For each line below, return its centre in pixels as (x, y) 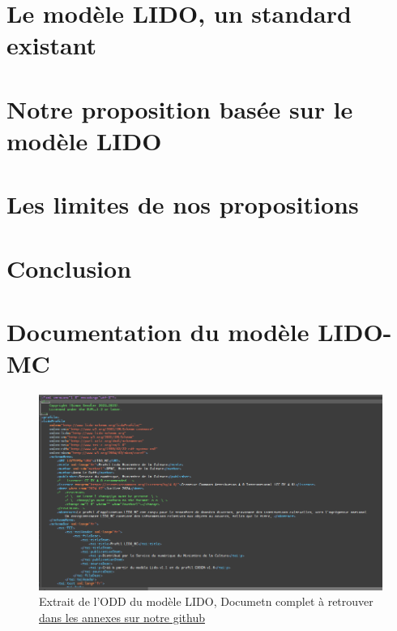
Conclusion (69, 268)
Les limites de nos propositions (183, 204)
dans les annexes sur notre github (122, 618)
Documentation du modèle (158, 332)
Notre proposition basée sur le (180, 108)
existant (52, 45)
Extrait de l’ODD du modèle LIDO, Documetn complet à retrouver (206, 601)
